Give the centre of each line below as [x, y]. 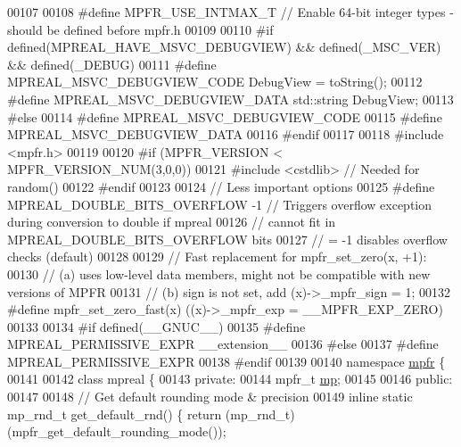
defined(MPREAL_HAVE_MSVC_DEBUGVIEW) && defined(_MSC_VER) [224, 47]
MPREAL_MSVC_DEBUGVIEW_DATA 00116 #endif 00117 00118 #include [226, 134]
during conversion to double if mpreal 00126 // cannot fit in [172, 222]
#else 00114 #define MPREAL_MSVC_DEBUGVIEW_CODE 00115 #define [225, 116]
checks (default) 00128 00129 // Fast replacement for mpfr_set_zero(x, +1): [217, 257]
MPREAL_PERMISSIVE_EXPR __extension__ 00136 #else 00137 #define [223, 344]
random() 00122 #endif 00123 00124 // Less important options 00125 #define [221, 186]
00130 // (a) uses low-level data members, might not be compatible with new [219, 273]
